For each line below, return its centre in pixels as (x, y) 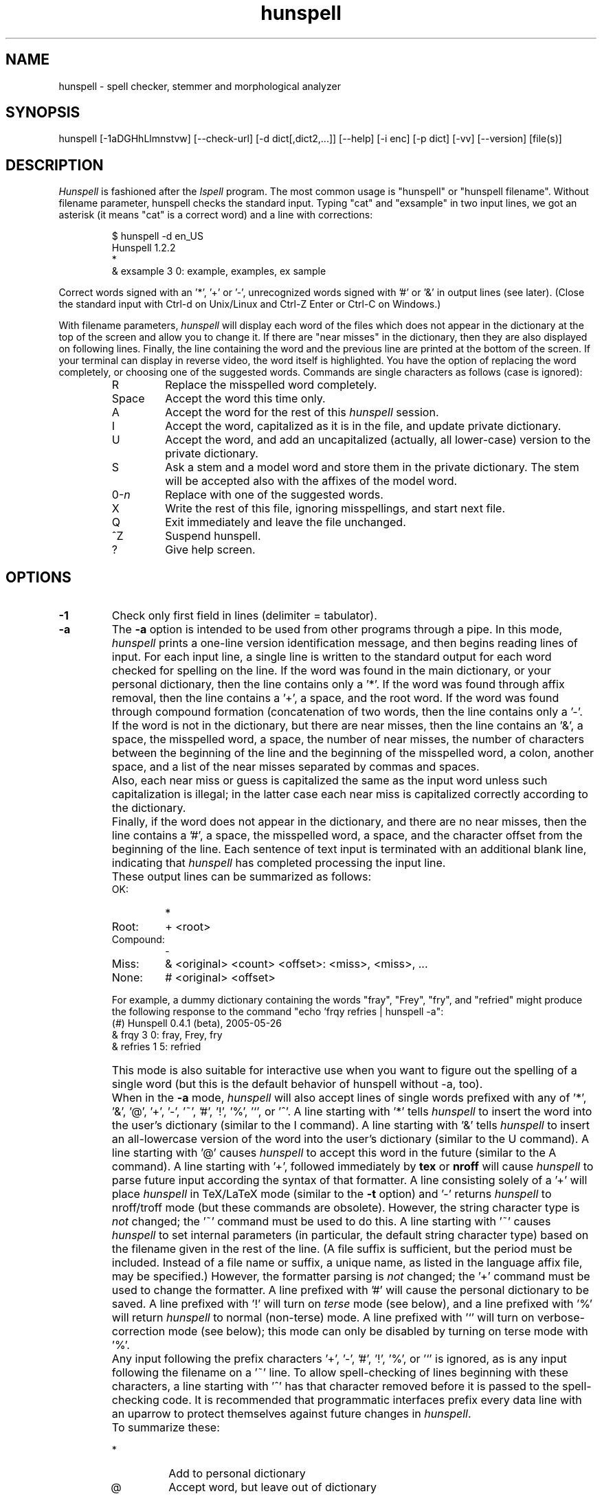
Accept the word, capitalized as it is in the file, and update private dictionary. (363, 426)
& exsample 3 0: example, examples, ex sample (219, 271)
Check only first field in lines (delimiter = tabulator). (244, 616)
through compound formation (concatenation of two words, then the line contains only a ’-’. (347, 712)
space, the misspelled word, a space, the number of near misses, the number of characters (348, 739)
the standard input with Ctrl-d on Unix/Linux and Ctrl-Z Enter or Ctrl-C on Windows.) (250, 304)
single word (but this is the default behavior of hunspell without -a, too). (297, 1084)
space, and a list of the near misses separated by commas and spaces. (296, 767)
